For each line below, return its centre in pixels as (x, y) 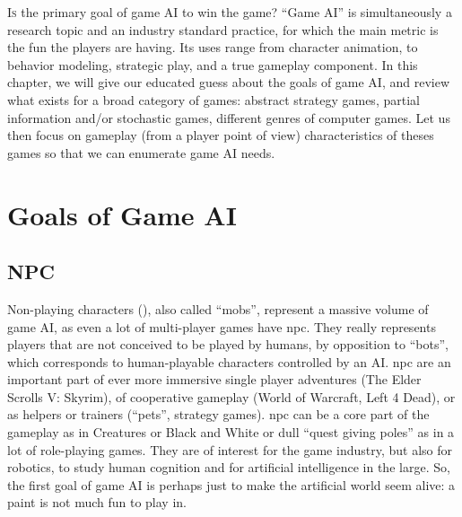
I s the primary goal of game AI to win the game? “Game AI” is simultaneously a (230, 12)
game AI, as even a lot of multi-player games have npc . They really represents (222, 326)
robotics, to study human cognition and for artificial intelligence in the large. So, (229, 467)
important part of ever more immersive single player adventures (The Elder (214, 379)
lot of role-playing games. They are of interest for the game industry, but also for (230, 449)
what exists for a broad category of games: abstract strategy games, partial (214, 99)
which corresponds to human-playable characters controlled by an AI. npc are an (229, 361)
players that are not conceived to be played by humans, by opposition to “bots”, (228, 344)
